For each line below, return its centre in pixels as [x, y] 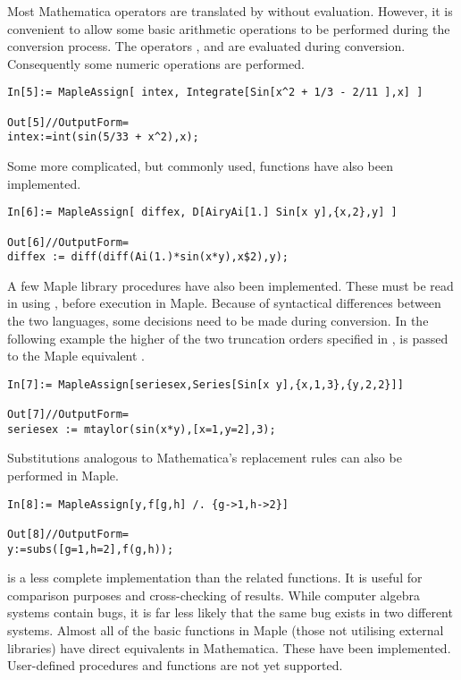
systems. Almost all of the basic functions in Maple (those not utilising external [226, 630]
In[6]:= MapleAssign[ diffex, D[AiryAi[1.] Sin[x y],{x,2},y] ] [202, 212]
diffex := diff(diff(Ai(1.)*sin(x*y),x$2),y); [148, 257]
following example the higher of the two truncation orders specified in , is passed [228, 338]
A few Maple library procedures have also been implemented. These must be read [230, 285]
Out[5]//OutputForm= [68, 122]
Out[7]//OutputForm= [68, 415]
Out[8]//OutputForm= [68, 534]
